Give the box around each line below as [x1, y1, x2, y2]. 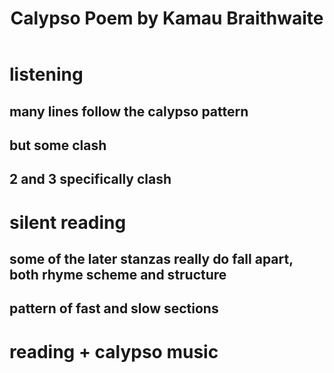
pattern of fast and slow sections [9, 300, 219, 317]
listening [9, 63, 84, 86]
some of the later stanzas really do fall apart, [9, 250, 294, 267]
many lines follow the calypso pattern [9, 103, 249, 120]
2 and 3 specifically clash [9, 171, 172, 188]
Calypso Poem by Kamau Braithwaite [10, 7, 324, 30]
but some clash [9, 137, 107, 154]
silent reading [9, 211, 127, 234]
